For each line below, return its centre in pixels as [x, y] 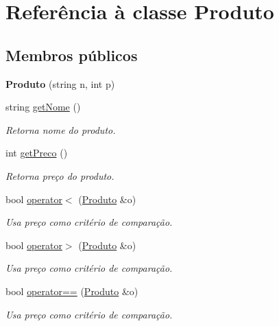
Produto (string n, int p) [60, 83]
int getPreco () [37, 153]
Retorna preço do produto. [60, 175]
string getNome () [43, 107]
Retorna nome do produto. [61, 129]
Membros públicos [72, 55]
